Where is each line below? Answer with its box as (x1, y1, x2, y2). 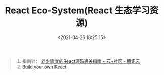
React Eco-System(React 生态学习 (5, 5, 150, 16)
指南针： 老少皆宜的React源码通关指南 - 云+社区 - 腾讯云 (22, 58, 140, 64)
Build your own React (22, 64, 67, 70)
